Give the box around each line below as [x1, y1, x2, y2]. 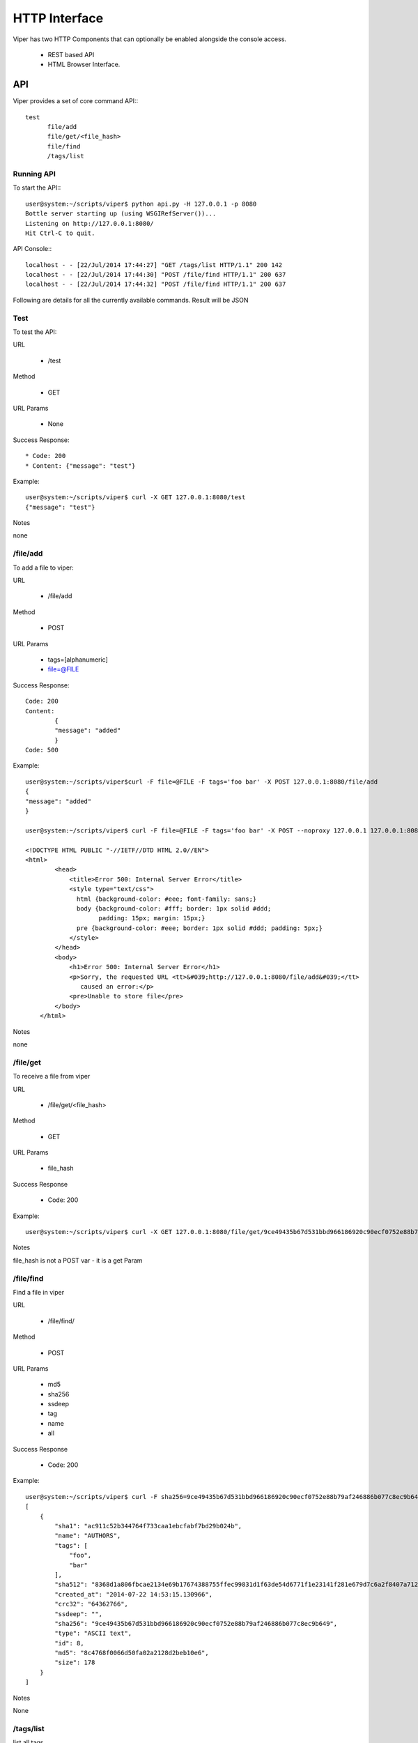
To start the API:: [13, 183, 61, 192]
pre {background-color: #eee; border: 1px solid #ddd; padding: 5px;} [77, 924, 323, 932]
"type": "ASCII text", [54, 1629, 132, 1638]
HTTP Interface [13, 10, 104, 26]
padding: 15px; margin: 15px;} [98, 914, 206, 922]
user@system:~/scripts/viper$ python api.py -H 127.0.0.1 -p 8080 [25, 199, 257, 208]
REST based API [47, 50, 95, 59]
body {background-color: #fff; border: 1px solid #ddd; [77, 904, 272, 913]
